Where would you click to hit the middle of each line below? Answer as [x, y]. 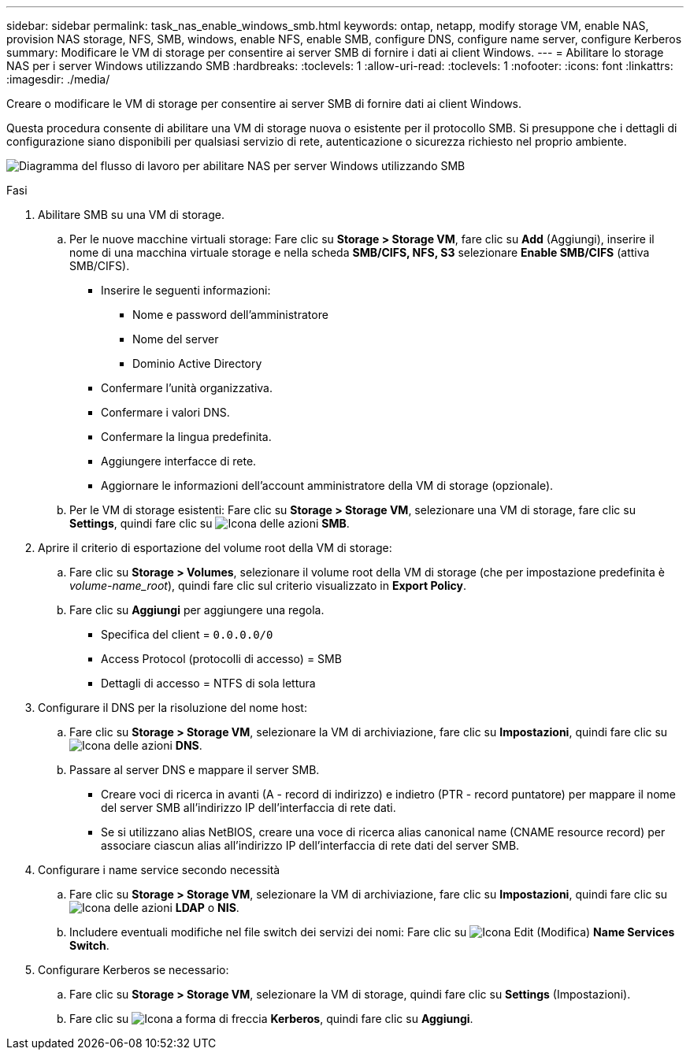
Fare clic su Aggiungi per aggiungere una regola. [197, 610]
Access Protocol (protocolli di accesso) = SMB [221, 659]
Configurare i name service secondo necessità [159, 870]
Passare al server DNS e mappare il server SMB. [195, 770]
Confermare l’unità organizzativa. [187, 388]
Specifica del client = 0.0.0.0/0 [187, 634]
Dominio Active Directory [197, 363]
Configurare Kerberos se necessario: [134, 970]
